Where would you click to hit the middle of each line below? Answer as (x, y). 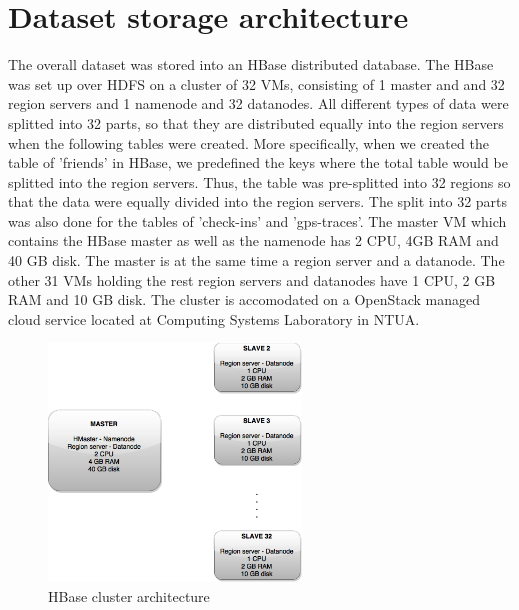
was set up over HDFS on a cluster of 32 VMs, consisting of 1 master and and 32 (256, 83)
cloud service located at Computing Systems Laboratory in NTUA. (214, 318)
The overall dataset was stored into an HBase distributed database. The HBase (251, 64)
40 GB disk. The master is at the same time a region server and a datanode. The (256, 260)
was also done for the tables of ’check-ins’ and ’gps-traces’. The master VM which (257, 220)
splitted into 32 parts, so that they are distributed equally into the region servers (256, 122)
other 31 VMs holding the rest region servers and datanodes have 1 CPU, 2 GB (252, 279)
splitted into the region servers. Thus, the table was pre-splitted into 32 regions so (259, 181)
